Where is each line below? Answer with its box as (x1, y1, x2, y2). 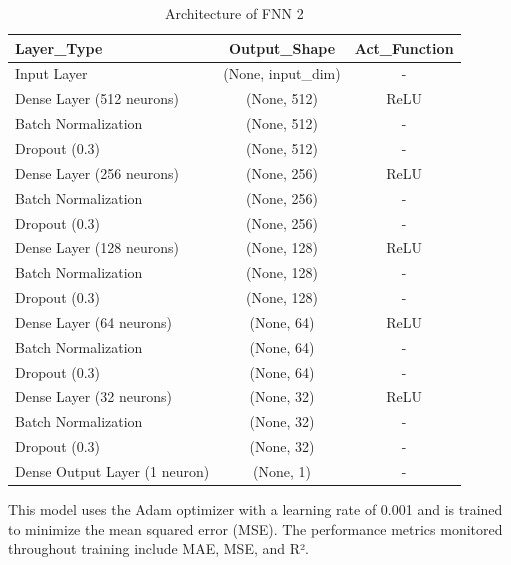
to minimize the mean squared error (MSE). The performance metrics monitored (8, 518, 503, 539)
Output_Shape (228, 37, 336, 58)
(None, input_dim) (223, 63, 341, 84)
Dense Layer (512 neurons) (15, 88, 179, 109)
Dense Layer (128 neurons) (15, 237, 179, 258)
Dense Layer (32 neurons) (15, 386, 172, 407)
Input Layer (15, 63, 88, 84)
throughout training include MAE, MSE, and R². (8, 538, 309, 559)
